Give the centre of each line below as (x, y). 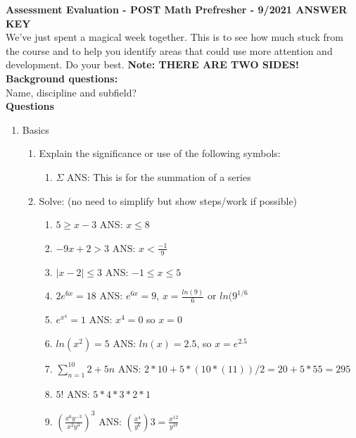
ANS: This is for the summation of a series (159, 176)
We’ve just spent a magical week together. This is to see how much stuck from (174, 37)
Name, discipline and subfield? (71, 92)
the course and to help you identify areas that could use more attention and (169, 50)
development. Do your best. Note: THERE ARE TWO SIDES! (152, 64)
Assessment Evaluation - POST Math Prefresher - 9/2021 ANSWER (177, 9)
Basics (36, 129)
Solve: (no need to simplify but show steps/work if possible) (168, 200)
